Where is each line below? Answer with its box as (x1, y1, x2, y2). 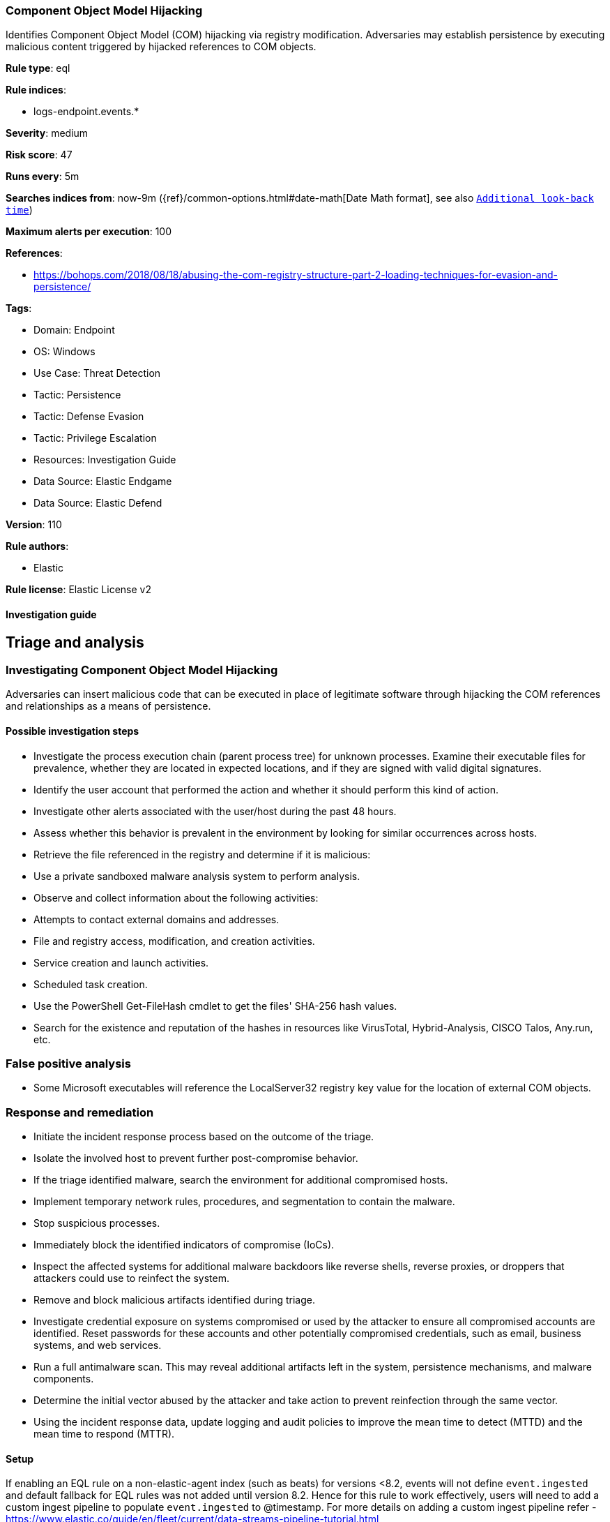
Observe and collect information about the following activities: (33, 891, 319, 904)
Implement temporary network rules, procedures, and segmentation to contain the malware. (33, 1195, 455, 1208)
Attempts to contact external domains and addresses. (33, 913, 280, 925)
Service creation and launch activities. (33, 956, 209, 969)
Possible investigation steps (6, 725, 139, 737)
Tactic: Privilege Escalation (33, 432, 157, 445)
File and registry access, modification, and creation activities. (33, 934, 315, 947)
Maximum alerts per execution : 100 (6, 225, 172, 238)
